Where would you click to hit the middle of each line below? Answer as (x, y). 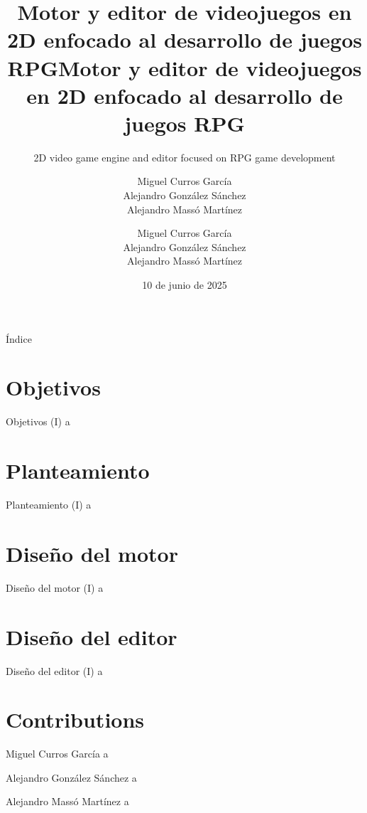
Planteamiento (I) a (49, 505)
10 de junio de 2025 (185, 285)
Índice (19, 338)
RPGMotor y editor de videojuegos (185, 67)
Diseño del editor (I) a (54, 670)
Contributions (75, 719)
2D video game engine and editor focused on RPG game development (185, 157)
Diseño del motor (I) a (55, 587)
